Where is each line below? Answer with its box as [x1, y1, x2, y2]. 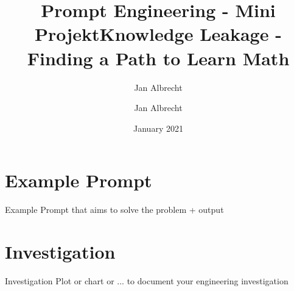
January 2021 [133, 121, 183, 134]
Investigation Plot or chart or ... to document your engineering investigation [5, 274, 289, 287]
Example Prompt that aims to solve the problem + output [5, 203, 224, 216]
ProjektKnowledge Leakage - [35, 21, 282, 46]
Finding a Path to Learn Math [27, 45, 290, 70]
